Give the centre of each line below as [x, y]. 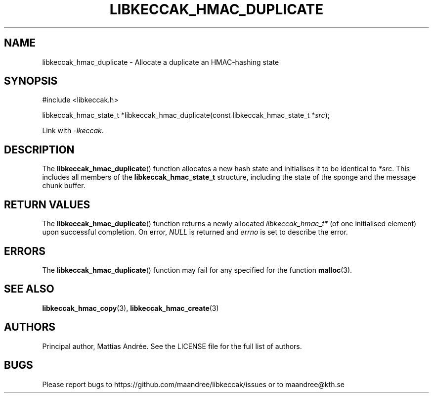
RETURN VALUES [47, 204]
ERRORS [25, 251]
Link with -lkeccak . [73, 131]
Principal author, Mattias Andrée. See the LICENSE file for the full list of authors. [172, 346]
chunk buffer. [64, 186]
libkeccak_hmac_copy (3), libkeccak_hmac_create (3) [130, 308]
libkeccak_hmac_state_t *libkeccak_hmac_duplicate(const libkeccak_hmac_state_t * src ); [186, 115]
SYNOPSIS [31, 81]
